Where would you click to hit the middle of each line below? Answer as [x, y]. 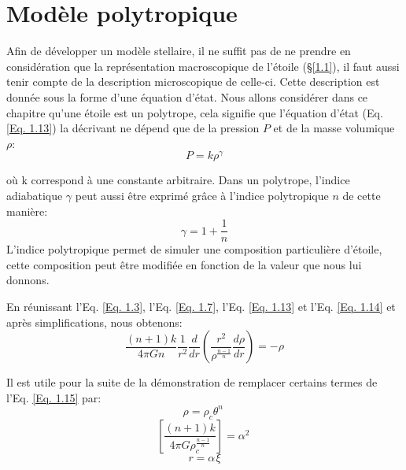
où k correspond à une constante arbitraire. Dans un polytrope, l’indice [178, 180]
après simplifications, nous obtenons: [94, 322]
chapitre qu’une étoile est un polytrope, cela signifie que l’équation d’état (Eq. [195, 112]
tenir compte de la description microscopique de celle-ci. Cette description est [193, 81]
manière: [27, 211]
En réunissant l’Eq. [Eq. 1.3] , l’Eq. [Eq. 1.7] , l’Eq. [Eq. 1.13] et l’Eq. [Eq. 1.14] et [201, 306]
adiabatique [35, 195]
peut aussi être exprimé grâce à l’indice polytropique [202, 195]
